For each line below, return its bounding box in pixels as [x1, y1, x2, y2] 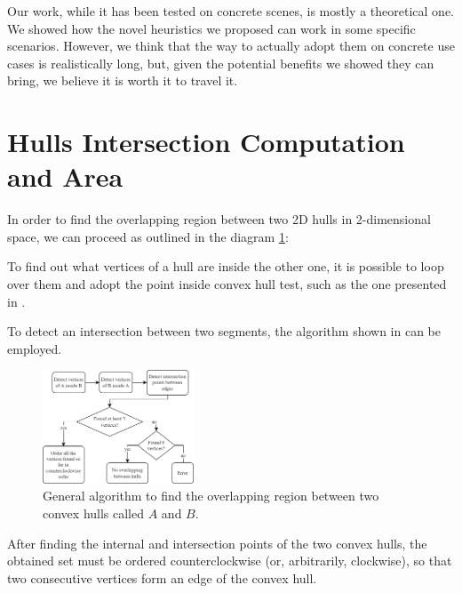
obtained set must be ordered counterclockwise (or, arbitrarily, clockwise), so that [7, 551, 452, 570]
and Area [7, 158, 123, 195]
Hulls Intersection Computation [7, 124, 405, 160]
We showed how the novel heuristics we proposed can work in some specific [7, 19, 416, 37]
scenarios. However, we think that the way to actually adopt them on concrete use [7, 36, 455, 55]
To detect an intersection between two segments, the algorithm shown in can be [7, 322, 441, 341]
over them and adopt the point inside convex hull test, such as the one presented [7, 275, 447, 293]
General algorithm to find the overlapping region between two [43, 486, 379, 505]
